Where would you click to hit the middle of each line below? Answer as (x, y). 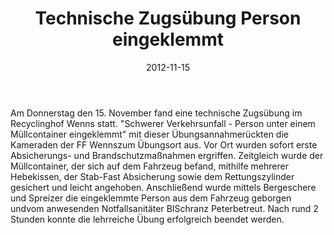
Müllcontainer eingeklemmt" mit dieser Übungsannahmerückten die (149, 134)
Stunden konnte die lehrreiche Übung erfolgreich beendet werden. (147, 219)
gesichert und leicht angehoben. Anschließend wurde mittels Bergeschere (163, 187)
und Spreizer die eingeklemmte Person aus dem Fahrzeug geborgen (151, 198)
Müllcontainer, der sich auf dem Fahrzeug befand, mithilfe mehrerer (149, 166)
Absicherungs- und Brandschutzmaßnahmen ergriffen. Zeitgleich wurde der (167, 155)
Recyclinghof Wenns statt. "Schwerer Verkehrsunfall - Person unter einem (163, 123)
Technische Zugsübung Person (168, 18)
